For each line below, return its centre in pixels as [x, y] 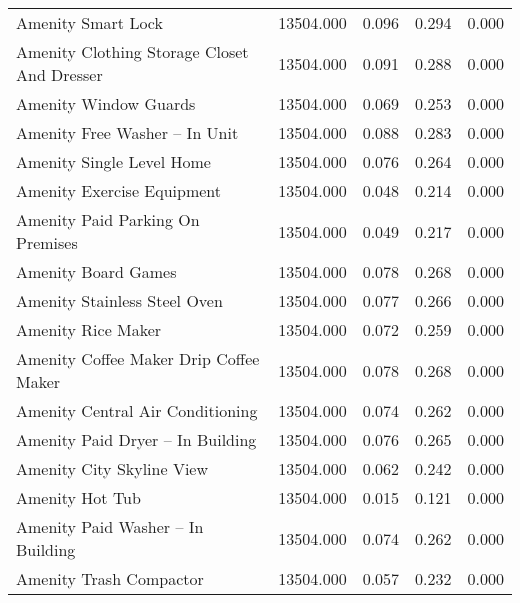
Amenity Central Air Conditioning [137, 410]
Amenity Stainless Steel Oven [119, 300]
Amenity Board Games [96, 271]
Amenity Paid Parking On [108, 219]
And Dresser [59, 74]
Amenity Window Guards [106, 103]
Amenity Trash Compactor [110, 578]
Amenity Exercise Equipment [119, 190]
